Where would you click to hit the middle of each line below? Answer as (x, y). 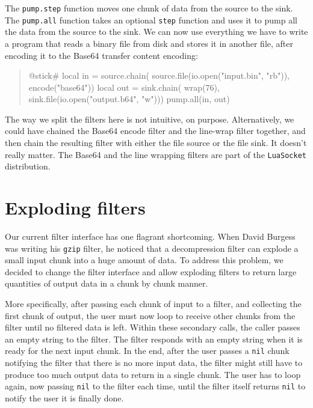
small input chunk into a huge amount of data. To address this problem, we (144, 260)
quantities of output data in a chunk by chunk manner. (107, 283)
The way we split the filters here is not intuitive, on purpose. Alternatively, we (150, 119)
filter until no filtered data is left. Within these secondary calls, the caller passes (153, 327)
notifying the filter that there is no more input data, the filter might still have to (154, 363)
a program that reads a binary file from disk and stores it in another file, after (149, 43)
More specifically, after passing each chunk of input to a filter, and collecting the (153, 304)
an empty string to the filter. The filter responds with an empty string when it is (154, 339)
